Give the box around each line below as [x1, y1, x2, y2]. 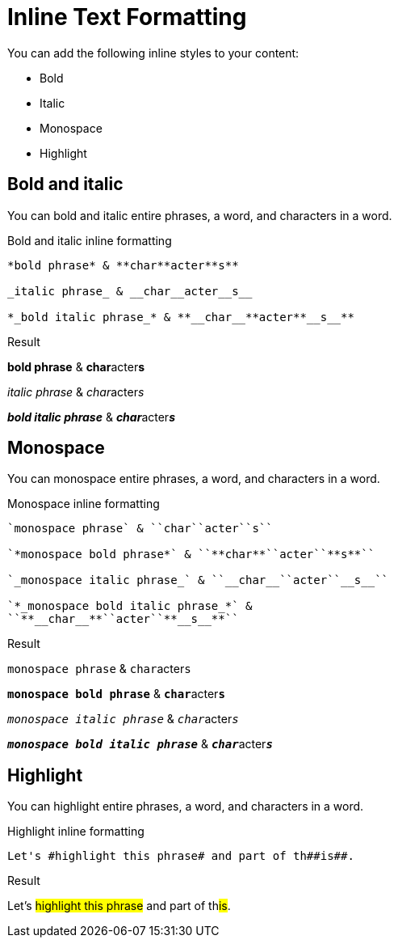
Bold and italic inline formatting [7, 233, 172, 248]
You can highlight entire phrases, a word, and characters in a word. [7, 799, 364, 814]
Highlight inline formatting [7, 824, 145, 839]
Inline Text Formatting [7, 3, 247, 31]
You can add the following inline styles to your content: [7, 45, 300, 60]
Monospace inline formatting [7, 497, 160, 511]
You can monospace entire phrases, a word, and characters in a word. [7, 472, 380, 486]
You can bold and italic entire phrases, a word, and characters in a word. [7, 208, 392, 222]
